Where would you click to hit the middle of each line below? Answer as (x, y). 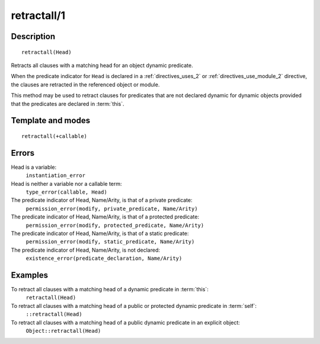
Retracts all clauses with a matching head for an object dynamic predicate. (102, 65)
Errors (23, 153)
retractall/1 (38, 15)
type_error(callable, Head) (67, 192)
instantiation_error (56, 176)
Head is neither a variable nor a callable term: (66, 184)
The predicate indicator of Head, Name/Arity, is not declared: (85, 250)
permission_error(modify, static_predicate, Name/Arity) (110, 242)
